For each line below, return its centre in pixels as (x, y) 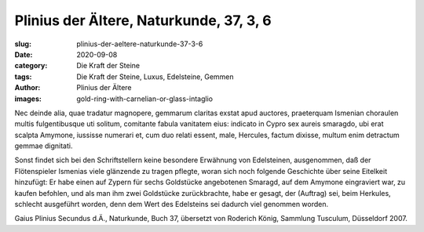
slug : (23, 44)
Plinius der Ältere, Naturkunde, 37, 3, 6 (143, 20)
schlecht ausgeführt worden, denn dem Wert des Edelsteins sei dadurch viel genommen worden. (172, 205)
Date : (24, 54)
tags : (23, 76)
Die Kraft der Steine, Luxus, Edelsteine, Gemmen (155, 76)
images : (28, 99)
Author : (27, 88)
